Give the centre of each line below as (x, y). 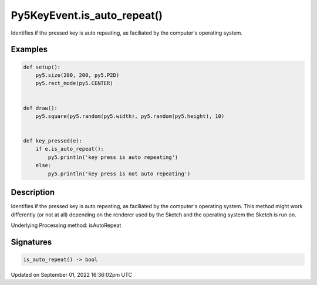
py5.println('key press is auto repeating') (113, 157)
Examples (29, 50)
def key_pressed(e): (53, 141)
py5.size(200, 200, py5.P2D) (77, 75)
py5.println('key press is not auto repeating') (119, 174)
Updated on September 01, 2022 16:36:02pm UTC (71, 274)
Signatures (31, 242)
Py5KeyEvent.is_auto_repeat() (87, 15)
